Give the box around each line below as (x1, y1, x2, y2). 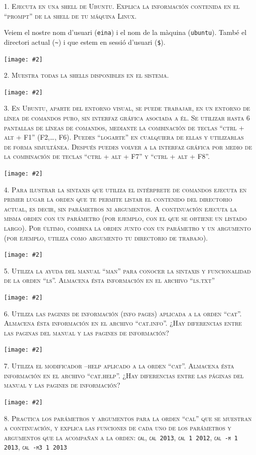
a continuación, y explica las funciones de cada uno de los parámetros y (4, 423, 231, 433)
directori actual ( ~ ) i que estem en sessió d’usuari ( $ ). (4, 36, 165, 47)
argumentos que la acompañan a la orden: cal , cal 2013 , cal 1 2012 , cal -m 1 (4, 432, 238, 442)
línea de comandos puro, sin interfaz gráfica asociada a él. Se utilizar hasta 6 (4, 113, 250, 122)
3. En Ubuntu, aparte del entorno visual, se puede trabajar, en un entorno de (4, 103, 250, 113)
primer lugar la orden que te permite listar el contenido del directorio (4, 194, 232, 204)
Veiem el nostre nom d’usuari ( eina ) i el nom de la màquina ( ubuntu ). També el (4, 27, 247, 37)
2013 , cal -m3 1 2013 (4, 442, 67, 452)
